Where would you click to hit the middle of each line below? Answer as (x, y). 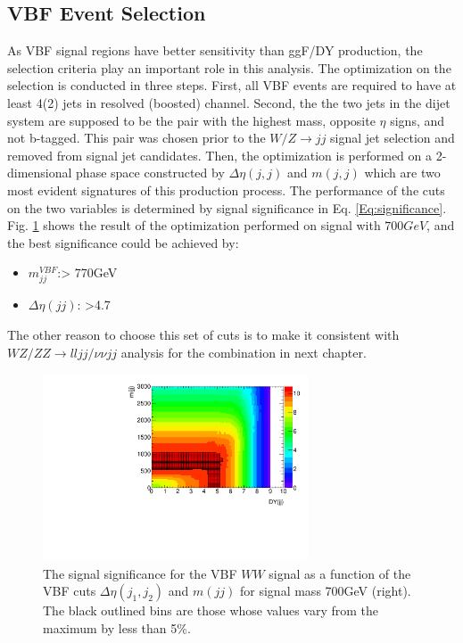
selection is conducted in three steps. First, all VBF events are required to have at (232, 85)
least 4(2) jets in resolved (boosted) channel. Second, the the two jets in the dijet (229, 102)
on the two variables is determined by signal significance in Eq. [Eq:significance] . (227, 207)
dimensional (40, 173)
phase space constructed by (150, 173)
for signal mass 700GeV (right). (326, 591)
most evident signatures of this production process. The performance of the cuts (226, 190)
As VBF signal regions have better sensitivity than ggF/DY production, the (215, 50)
